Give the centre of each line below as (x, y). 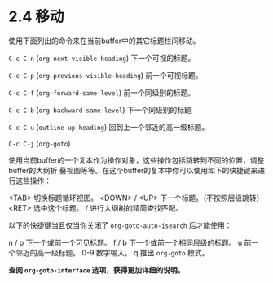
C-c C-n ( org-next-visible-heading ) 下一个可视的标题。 (102, 58)
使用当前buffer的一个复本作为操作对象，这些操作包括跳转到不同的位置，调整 (136, 160)
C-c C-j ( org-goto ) (40, 143)
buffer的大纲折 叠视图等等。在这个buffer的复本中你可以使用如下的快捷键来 (133, 170)
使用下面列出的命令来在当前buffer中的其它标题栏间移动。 (104, 41)
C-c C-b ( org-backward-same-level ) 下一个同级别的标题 (100, 110)
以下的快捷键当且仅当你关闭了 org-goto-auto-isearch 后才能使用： (120, 225)
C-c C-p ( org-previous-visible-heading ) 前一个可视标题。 (106, 75)
